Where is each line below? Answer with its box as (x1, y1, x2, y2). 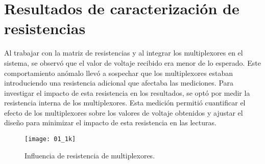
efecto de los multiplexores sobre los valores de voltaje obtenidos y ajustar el (4, 107, 243, 118)
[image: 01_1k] (25, 135, 76, 143)
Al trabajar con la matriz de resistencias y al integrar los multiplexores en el (4, 47, 243, 58)
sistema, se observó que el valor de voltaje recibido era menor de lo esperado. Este (4, 57, 261, 68)
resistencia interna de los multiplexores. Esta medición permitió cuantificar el (4, 97, 246, 108)
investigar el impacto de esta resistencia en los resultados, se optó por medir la (4, 87, 250, 98)
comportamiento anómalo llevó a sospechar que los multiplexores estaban (4, 67, 233, 78)
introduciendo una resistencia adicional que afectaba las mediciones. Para (4, 77, 234, 88)
